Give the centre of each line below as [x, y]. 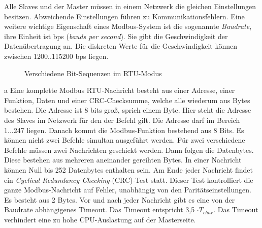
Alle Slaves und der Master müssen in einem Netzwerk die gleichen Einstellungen [130, 6]
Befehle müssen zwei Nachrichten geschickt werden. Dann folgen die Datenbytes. [129, 150]
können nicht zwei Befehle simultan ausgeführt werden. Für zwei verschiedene [125, 140]
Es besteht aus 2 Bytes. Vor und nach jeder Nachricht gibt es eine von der [120, 199]
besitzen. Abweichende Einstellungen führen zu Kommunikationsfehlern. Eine [124, 16]
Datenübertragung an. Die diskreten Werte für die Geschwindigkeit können [121, 46]
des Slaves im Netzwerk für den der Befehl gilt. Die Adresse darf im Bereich [122, 120]
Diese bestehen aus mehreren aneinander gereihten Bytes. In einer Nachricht [123, 160]
